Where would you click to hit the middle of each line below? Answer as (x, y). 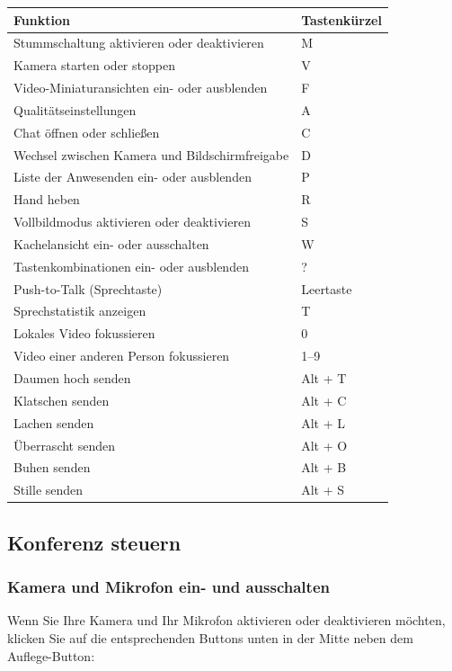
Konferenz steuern (94, 542)
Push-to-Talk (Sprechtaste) (88, 288)
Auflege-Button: (51, 655)
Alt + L (323, 422)
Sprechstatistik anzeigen (80, 311)
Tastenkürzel (341, 19)
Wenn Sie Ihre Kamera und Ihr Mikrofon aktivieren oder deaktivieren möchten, (226, 620)
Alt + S (323, 490)
